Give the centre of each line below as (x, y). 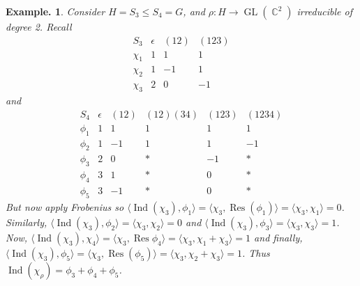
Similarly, (27, 222)
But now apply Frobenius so (65, 206)
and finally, (278, 237)
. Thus (256, 252)
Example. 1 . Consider (55, 11)
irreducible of (324, 11)
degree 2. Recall (39, 26)
